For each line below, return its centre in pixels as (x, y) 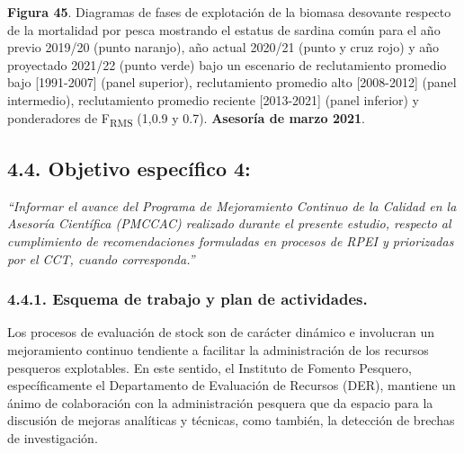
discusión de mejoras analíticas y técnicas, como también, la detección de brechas (231, 420)
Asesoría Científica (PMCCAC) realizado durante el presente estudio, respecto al (229, 223)
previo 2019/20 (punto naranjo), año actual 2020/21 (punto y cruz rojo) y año (223, 47)
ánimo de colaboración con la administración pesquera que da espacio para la (220, 402)
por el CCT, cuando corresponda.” (101, 258)
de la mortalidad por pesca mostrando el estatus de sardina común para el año (224, 29)
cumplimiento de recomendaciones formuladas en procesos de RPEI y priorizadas (231, 241)
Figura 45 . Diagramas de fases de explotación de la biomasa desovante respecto (229, 12)
